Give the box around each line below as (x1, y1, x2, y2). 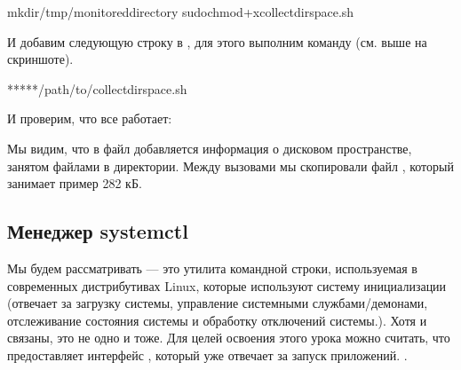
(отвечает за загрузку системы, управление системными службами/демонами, (7, 294, 428, 312)
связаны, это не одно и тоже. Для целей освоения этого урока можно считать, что (7, 328, 450, 347)
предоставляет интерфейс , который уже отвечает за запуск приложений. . (7, 345, 408, 364)
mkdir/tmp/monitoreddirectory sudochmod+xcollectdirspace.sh (7, 3, 354, 20)
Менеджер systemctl (7, 217, 188, 245)
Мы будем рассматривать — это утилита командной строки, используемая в (7, 258, 417, 277)
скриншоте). (7, 50, 74, 68)
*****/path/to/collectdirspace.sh (7, 79, 187, 98)
